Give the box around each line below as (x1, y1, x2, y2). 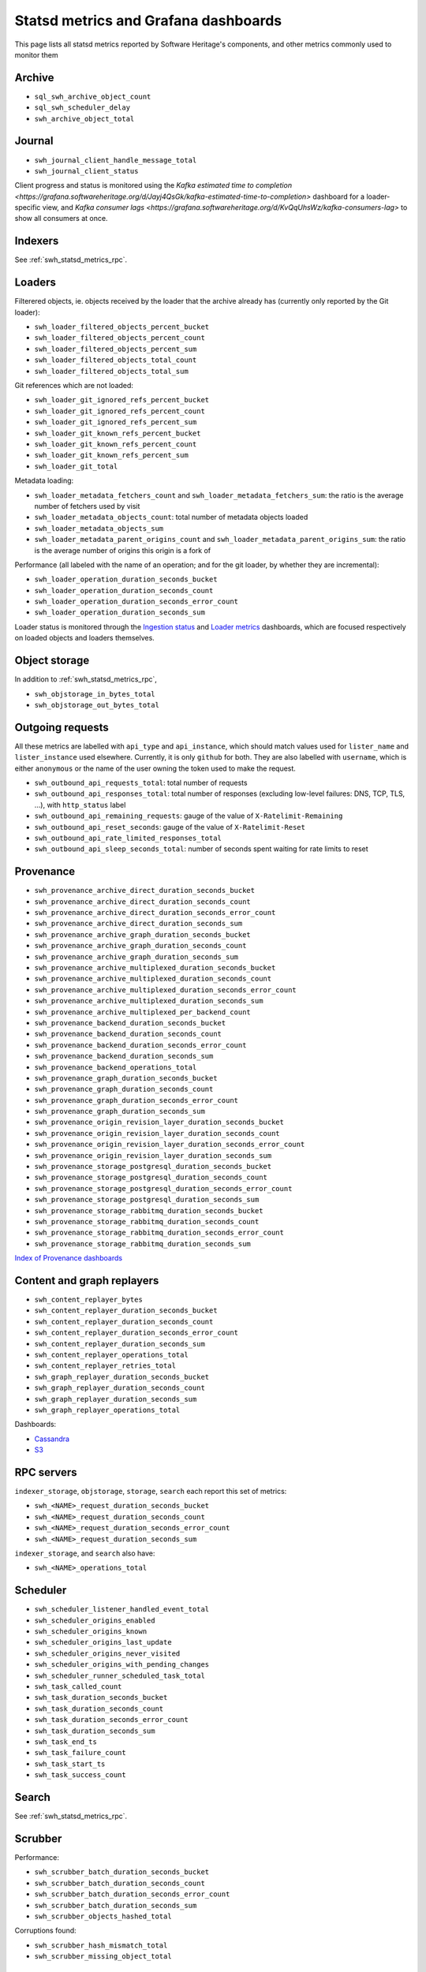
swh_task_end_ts (34, 1737, 98, 1746)
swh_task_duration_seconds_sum (34, 1726, 155, 1735)
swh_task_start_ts (34, 1759, 106, 1768)
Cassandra (34, 1434, 70, 1444)
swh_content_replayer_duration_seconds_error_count (34, 1328, 239, 1337)
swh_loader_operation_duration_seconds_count (34, 586, 214, 595)
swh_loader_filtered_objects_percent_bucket (34, 323, 210, 331)
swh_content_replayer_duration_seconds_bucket (34, 1306, 218, 1315)
